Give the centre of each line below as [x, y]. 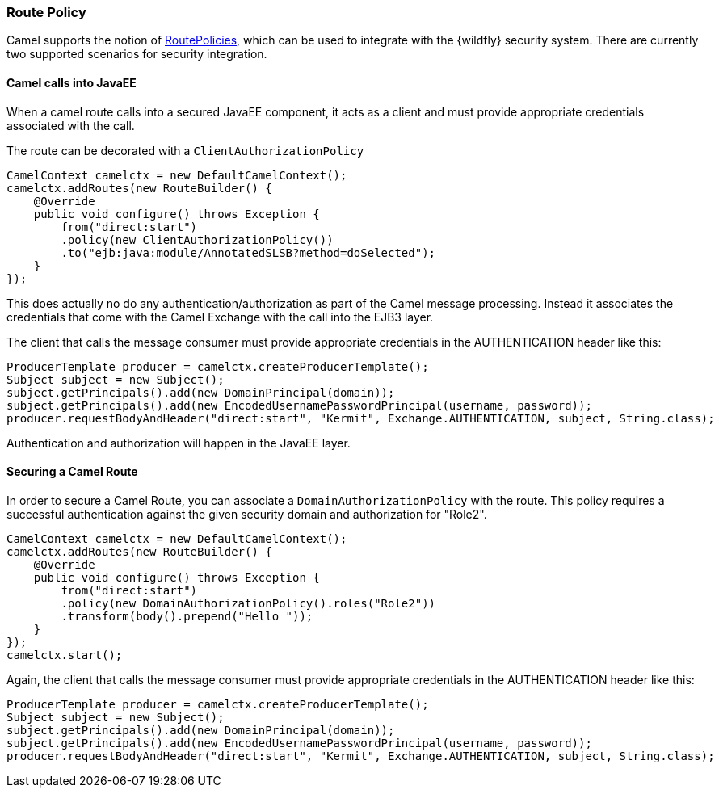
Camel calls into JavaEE [71, 82]
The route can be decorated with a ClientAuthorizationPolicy [185, 150]
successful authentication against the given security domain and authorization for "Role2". [247, 514]
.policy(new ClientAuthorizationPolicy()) [197, 239]
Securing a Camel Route [72, 472]
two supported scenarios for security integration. [137, 54]
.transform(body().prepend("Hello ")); [187, 616]
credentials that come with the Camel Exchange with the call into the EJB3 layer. [220, 317]
